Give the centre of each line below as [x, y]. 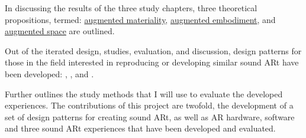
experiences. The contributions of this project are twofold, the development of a [149, 105]
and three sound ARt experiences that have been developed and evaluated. [140, 128]
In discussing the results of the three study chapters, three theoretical [131, 8]
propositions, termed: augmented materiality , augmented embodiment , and [140, 19]
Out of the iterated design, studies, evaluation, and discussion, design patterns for [153, 50]
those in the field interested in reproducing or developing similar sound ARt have [152, 62]
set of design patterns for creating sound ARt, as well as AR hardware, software [150, 116]
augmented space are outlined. [60, 31]
